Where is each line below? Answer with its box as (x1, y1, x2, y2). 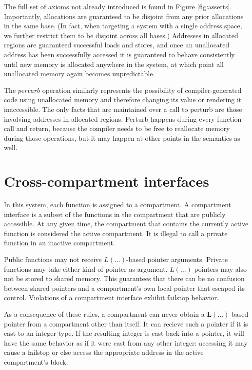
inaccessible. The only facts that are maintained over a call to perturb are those (4, 104, 242, 114)
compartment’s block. (4, 356, 68, 367)
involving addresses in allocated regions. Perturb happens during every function (4, 113, 242, 124)
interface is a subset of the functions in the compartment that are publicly (4, 209, 226, 219)
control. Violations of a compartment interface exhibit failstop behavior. (4, 292, 219, 303)
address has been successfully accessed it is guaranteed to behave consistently (4, 49, 235, 59)
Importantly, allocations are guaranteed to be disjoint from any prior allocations (4, 11, 244, 21)
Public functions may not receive (4, 254, 102, 264)
